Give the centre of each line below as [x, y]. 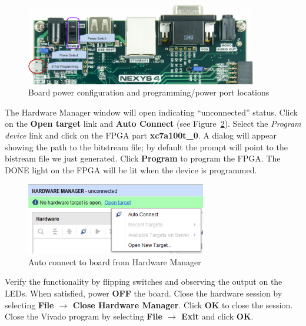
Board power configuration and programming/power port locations [149, 92]
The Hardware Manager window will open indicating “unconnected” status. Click [151, 112]
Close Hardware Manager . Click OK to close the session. [183, 304]
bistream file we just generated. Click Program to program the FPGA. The [143, 158]
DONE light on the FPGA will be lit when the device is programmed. [131, 169]
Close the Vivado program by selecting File [84, 316]
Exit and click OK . [217, 316]
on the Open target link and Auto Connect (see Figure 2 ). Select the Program [153, 124]
